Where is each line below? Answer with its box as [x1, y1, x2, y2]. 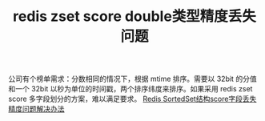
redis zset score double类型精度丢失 [13, 7, 256, 26]
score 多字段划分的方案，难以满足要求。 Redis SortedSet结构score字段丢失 [8, 94, 257, 104]
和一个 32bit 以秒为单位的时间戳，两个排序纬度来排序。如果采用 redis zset [8, 84, 253, 94]
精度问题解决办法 [8, 104, 65, 114]
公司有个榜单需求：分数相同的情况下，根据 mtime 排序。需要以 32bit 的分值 [8, 74, 258, 84]
